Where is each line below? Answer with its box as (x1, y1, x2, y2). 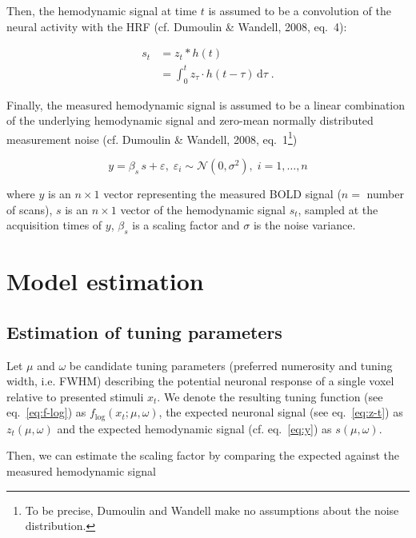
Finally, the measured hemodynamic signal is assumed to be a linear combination (6, 96, 406, 113)
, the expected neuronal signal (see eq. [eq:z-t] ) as (158, 404, 403, 420)
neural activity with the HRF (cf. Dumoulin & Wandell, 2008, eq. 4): (6, 18, 347, 34)
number (366, 185, 404, 201)
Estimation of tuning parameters (6, 319, 282, 344)
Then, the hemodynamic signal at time (6, 2, 198, 18)
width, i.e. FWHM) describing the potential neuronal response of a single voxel (6, 373, 394, 389)
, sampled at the (298, 201, 378, 217)
